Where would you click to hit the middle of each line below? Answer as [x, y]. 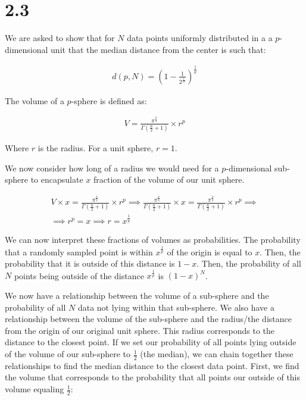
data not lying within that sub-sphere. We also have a [176, 307]
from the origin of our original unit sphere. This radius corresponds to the [140, 330]
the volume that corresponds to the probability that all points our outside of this [153, 377]
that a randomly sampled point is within [79, 251]
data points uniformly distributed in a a [200, 38]
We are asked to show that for [60, 38]
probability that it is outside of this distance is [90, 263]
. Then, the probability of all [249, 263]
